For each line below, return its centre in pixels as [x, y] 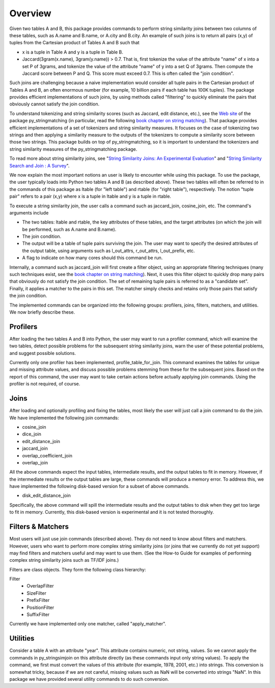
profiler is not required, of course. [45, 384]
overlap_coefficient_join [47, 455]
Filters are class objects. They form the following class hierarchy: [78, 569]
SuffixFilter [38, 615]
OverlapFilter [40, 586]
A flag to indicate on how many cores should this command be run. [92, 258]
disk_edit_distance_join [46, 496]
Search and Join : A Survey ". [39, 166]
